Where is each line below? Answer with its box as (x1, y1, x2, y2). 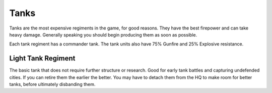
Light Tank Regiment (9, 54, 76, 62)
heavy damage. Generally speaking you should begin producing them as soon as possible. (9, 31, 197, 37)
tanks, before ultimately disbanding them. (9, 81, 96, 87)
